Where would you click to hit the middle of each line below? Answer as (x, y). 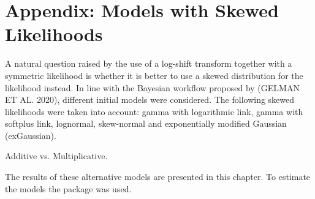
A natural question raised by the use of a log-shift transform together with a (149, 63)
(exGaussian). (31, 135)
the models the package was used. (68, 188)
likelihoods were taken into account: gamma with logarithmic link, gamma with (154, 111)
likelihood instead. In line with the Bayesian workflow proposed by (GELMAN (152, 87)
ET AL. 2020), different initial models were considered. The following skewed (150, 99)
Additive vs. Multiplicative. (56, 156)
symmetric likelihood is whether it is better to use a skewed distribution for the (154, 75)
